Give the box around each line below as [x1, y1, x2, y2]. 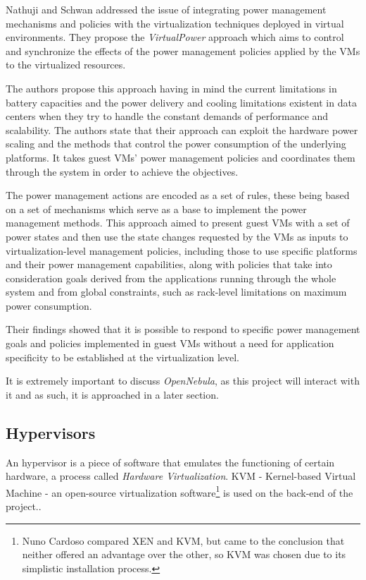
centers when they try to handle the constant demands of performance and [6, 109, 329, 123]
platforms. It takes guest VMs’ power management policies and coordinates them [6, 150, 355, 164]
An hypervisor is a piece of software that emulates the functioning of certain [6, 454, 335, 469]
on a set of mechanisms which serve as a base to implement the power [6, 201, 307, 216]
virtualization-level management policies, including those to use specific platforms [6, 243, 358, 258]
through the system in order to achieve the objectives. [6, 164, 239, 179]
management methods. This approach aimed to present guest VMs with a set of [6, 215, 350, 230]
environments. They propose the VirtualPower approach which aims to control [6, 30, 344, 44]
